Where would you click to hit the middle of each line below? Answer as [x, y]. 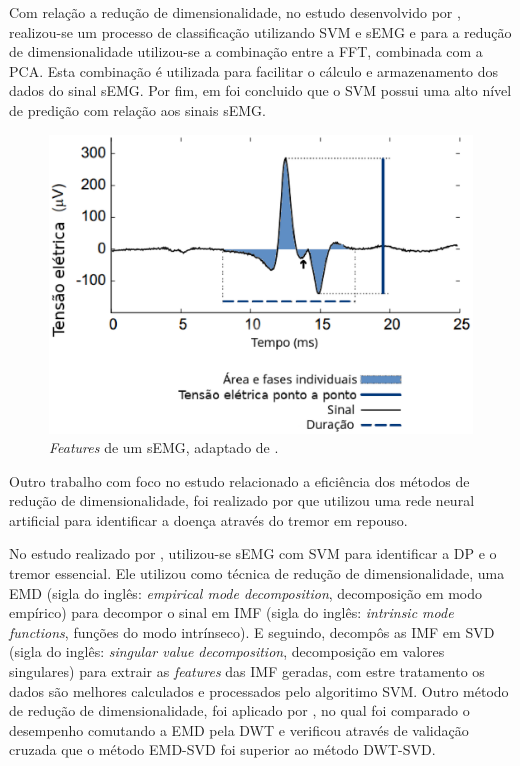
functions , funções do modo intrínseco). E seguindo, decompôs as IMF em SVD [252, 631]
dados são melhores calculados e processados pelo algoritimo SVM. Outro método [259, 690]
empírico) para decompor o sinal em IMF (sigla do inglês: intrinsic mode [231, 612]
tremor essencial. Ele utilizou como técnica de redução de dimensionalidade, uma [257, 573]
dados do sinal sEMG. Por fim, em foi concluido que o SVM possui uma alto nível [260, 90]
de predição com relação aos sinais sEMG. [137, 109]
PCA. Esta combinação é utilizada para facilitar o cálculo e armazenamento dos [254, 70]
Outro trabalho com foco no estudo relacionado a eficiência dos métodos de [239, 480]
